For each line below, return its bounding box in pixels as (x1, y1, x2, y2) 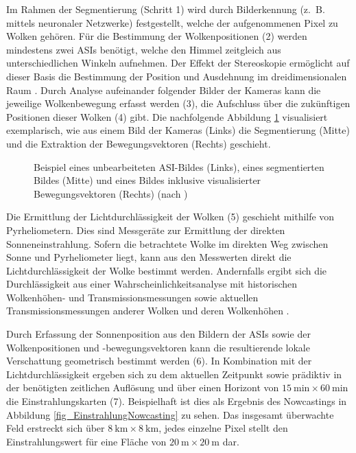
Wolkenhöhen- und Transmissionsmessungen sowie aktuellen (6, 290, 259, 304)
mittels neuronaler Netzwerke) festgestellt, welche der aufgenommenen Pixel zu (6, 15, 338, 30)
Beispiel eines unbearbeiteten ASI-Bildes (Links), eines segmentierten (34, 159, 324, 174)
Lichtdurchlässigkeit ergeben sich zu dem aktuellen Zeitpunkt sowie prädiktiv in (6, 367, 342, 381)
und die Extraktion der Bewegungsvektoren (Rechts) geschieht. (6, 136, 271, 150)
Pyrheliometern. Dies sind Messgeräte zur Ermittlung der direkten (6, 222, 285, 237)
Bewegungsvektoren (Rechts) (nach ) (34, 186, 188, 200)
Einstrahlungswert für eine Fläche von (6, 434, 167, 448)
